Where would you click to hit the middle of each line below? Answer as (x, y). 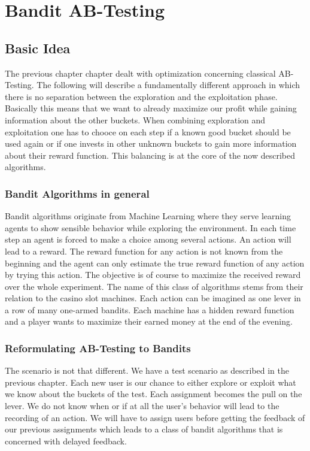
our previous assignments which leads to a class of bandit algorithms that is (144, 429)
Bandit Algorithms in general (77, 193)
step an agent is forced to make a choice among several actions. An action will (148, 239)
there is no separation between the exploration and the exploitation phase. (141, 96)
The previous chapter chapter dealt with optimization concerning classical (140, 73)
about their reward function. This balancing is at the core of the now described (150, 155)
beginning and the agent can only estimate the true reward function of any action (155, 263)
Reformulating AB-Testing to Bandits (98, 348)
